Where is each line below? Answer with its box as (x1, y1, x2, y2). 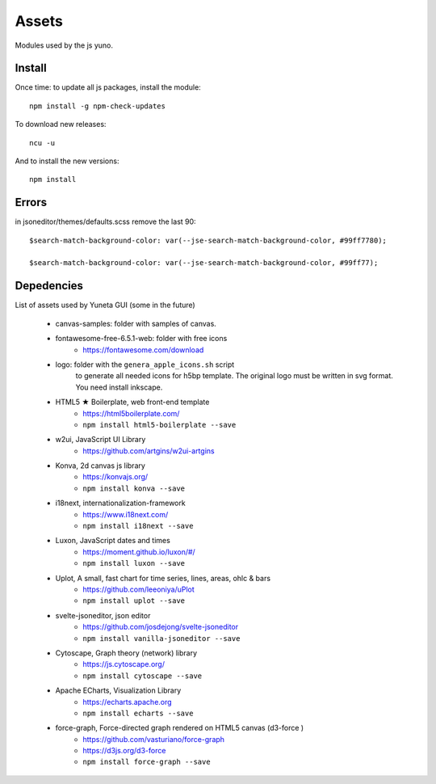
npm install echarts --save (82, 708, 194, 718)
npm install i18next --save (82, 521, 194, 531)
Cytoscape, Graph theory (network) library (55, 647, 198, 658)
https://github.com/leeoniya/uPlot (82, 584, 195, 594)
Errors (15, 196, 48, 209)
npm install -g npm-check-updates (29, 101, 166, 111)
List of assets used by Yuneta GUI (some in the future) (15, 300, 195, 310)
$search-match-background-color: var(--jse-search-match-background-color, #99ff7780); (29, 235, 388, 245)
